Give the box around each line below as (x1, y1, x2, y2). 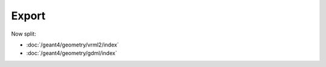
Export (11, 9, 46, 22)
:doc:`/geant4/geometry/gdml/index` (26, 49, 117, 57)
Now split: (11, 30, 36, 37)
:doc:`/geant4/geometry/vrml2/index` (26, 41, 119, 48)
